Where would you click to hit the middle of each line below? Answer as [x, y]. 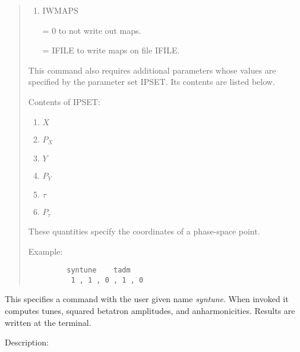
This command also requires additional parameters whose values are [152, 70]
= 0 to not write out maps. [92, 30]
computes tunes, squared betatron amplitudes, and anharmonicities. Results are [150, 311]
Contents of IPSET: [64, 101]
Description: [27, 342]
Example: [45, 251]
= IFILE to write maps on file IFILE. [111, 50]
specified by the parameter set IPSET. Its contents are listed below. [151, 82]
